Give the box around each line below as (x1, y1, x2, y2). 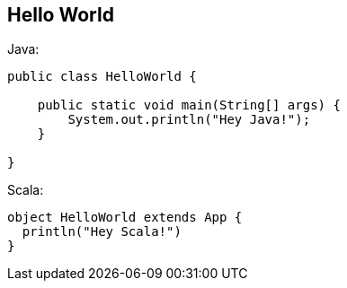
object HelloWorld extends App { (7, 210, 243, 225)
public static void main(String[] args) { (37, 98, 341, 113)
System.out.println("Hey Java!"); (67, 112, 311, 127)
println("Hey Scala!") (22, 224, 182, 240)
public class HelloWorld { (7, 69, 197, 84)
